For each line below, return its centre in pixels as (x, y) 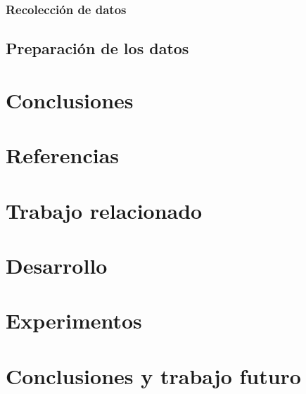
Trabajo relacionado (104, 210)
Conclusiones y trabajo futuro (153, 375)
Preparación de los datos (97, 48)
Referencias (63, 155)
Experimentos (74, 320)
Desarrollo (57, 265)
